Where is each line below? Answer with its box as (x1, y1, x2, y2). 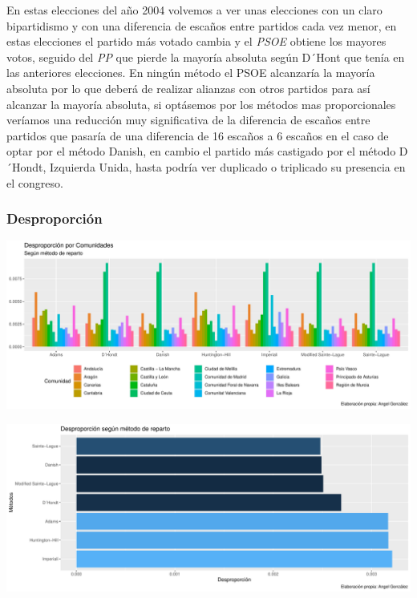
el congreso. (6, 174, 63, 191)
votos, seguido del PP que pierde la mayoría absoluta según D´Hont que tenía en (6, 48, 405, 65)
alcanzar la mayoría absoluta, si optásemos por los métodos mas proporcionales (6, 95, 396, 112)
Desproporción (6, 208, 103, 228)
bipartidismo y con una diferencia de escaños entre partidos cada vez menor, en (6, 17, 397, 34)
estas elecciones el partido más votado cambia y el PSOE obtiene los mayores (6, 33, 387, 50)
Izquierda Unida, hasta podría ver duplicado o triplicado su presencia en (50, 158, 406, 175)
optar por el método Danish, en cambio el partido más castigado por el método (6, 143, 396, 160)
